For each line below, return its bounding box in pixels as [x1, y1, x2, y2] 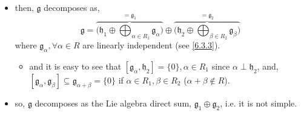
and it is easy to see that [29, 59, 122, 72]
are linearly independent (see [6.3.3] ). [82, 39, 220, 51]
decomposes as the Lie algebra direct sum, [35, 96, 191, 109]
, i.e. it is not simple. [220, 96, 297, 109]
